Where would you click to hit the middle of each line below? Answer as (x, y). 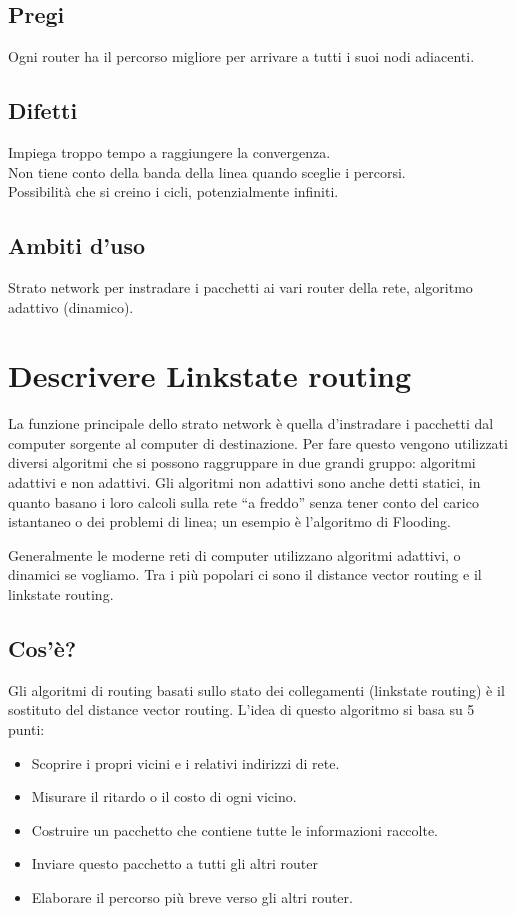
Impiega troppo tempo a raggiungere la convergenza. (169, 152)
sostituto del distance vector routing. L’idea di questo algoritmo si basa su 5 (241, 709)
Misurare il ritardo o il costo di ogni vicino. (164, 796)
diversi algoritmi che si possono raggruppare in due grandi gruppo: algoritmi (242, 462)
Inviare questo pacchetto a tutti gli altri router (174, 863)
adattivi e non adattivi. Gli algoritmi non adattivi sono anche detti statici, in (244, 482)
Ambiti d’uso (77, 245)
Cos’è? (42, 648)
